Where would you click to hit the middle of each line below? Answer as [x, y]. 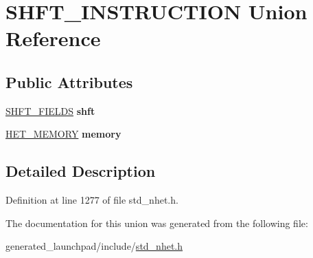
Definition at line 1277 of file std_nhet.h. [92, 200]
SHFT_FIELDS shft [50, 110]
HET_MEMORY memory [63, 134]
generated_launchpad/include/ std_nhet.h [94, 246]
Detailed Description [81, 171]
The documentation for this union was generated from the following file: [157, 223]
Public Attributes [69, 82]
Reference [53, 38]
